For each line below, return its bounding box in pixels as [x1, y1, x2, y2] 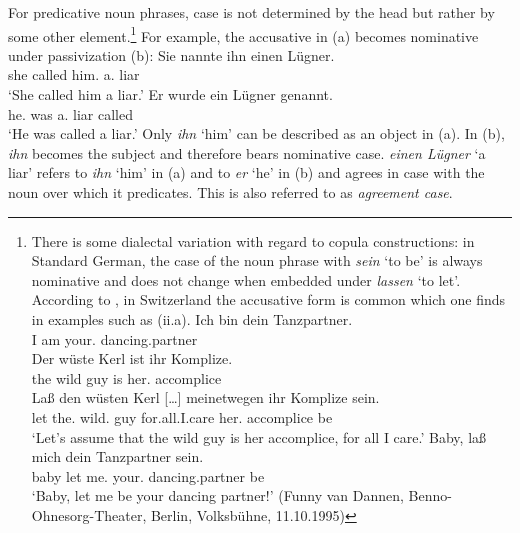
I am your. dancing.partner [31, 328, 198, 349]
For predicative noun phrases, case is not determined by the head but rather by [8, 2, 495, 22]
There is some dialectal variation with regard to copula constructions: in [31, 230, 475, 251]
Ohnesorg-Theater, [31, 504, 147, 525]
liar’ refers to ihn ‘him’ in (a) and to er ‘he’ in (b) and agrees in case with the [8, 162, 485, 183]
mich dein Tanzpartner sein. [31, 446, 204, 467]
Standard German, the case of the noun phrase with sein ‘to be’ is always [31, 250, 483, 271]
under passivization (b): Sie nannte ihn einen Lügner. [8, 44, 335, 65]
